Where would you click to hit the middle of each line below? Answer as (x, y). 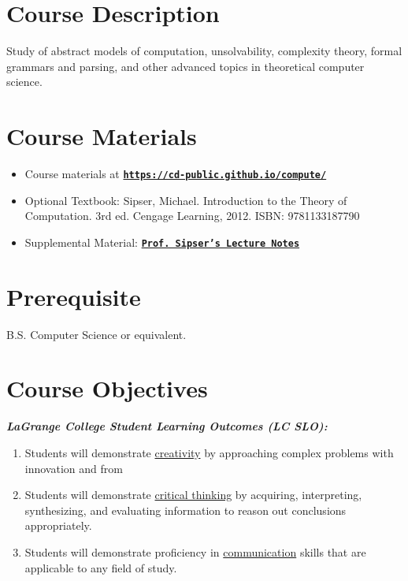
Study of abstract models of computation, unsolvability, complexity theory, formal (204, 51)
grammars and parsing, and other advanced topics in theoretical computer (185, 66)
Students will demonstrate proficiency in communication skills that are (195, 551)
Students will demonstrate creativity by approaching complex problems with (209, 452)
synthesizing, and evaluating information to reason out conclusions (185, 510)
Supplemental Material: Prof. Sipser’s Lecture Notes (162, 242)
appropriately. (58, 525)
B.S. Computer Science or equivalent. (96, 334)
